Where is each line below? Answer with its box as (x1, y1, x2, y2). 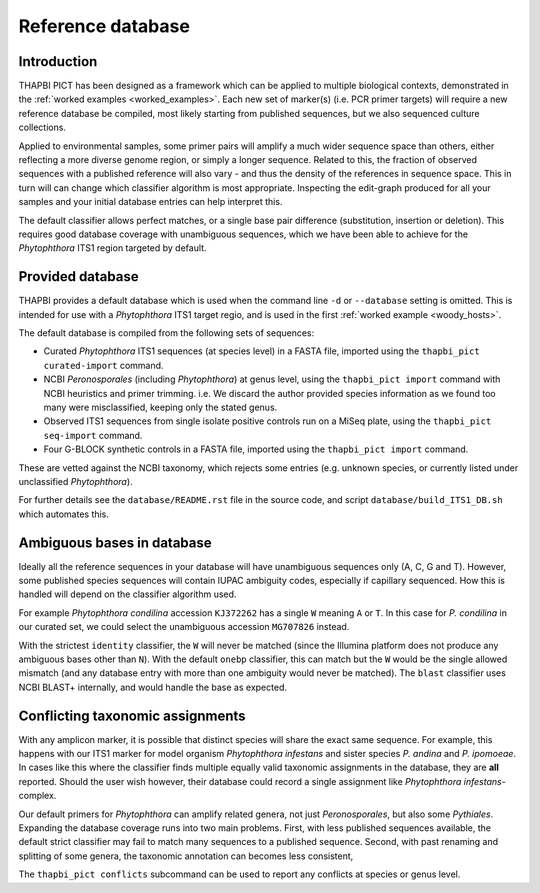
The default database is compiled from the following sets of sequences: (18, 327, 315, 339)
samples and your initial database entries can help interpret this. (18, 196, 283, 208)
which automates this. (18, 508, 110, 520)
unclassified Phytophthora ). (18, 475, 134, 487)
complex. (18, 790, 57, 802)
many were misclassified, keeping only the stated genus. (43, 401, 278, 413)
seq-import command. (43, 429, 143, 441)
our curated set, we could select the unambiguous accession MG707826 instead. (18, 621, 350, 633)
